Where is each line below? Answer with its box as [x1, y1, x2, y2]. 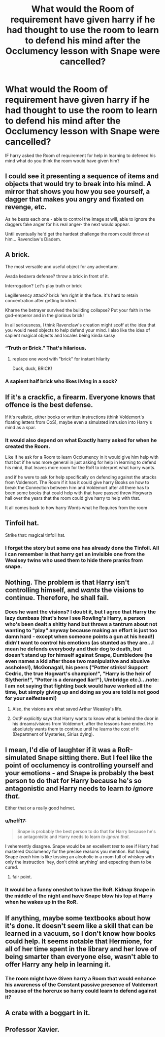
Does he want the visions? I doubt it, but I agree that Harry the [5, 608, 156, 615]
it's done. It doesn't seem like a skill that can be [5, 921, 154, 930]
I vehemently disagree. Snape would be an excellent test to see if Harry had [5, 843, 159, 849]
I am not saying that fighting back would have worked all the [5, 682, 152, 689]
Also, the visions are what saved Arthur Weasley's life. [12, 706, 123, 712]
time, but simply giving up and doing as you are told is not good [5, 688, 160, 695]
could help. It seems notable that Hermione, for [5, 937, 153, 945]
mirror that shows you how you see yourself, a [5, 188, 150, 196]
